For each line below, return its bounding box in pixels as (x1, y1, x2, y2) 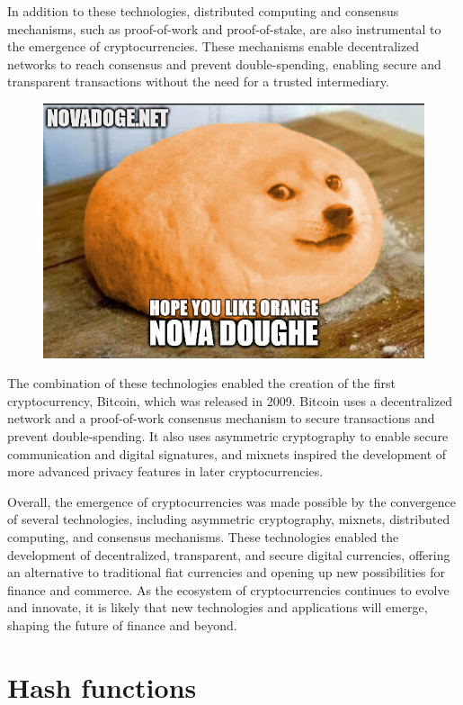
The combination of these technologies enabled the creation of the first (7, 374, 396, 393)
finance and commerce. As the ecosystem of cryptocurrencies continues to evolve (7, 580, 450, 599)
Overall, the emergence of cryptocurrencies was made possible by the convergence (7, 492, 457, 511)
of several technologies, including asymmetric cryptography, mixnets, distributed (7, 510, 450, 529)
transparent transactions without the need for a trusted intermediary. (7, 72, 389, 91)
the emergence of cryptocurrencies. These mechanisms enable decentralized (7, 37, 420, 56)
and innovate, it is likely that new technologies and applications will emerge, (7, 598, 428, 617)
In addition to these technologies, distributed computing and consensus (7, 2, 399, 20)
